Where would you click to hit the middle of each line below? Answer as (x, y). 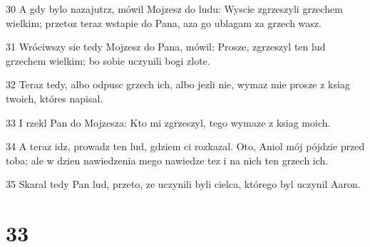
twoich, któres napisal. (55, 98)
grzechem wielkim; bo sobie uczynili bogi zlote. (108, 60)
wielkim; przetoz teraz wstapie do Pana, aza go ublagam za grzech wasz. (164, 22)
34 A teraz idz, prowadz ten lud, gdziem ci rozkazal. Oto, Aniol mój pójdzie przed (185, 146)
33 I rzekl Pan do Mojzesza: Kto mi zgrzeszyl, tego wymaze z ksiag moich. (168, 122)
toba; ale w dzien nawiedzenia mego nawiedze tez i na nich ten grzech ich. (167, 160)
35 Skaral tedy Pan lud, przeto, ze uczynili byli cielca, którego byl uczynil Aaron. (183, 184)
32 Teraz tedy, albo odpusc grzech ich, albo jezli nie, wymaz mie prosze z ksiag (178, 84)
